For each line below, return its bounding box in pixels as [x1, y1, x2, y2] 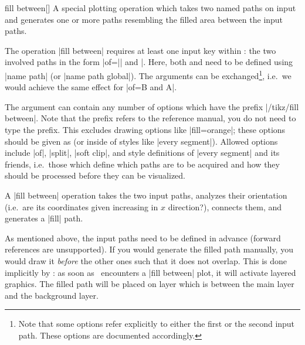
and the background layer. [5, 289, 99, 301]
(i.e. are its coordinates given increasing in [5, 200, 158, 213]
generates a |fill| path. [5, 212, 83, 224]
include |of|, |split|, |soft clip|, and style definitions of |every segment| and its [5, 146, 280, 159]
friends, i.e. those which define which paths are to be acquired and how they [5, 158, 280, 170]
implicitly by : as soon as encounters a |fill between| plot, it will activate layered [5, 266, 296, 278]
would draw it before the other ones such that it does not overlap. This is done [5, 254, 287, 267]
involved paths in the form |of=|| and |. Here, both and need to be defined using [5, 56, 293, 68]
